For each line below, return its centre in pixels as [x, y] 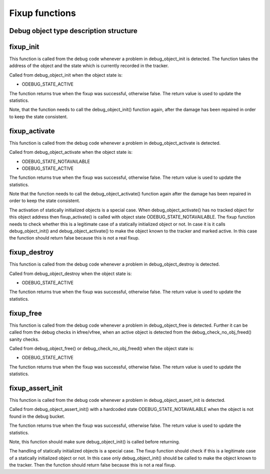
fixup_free [26, 313]
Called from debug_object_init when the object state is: [66, 75]
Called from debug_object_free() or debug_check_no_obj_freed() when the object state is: [102, 348]
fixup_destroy [31, 252]
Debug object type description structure [73, 31]
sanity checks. [24, 339]
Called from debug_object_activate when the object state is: [71, 152]
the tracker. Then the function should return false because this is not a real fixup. [92, 465]
